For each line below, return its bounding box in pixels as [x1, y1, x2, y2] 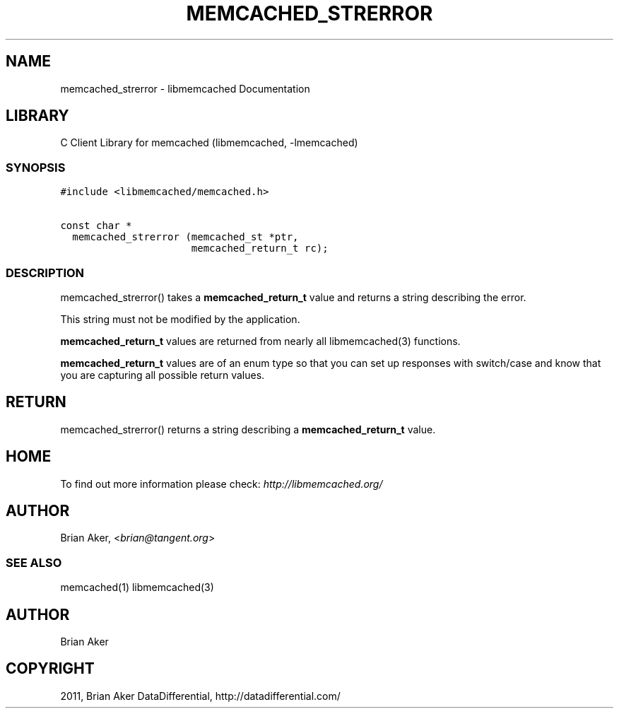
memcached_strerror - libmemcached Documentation [60, 82, 310, 95]
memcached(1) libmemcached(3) [60, 581, 214, 594]
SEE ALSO [6, 555, 62, 570]
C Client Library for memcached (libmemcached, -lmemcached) [60, 136, 358, 149]
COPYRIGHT [6, 660, 95, 678]
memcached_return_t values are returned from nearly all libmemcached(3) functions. [60, 334, 461, 347]
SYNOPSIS [6, 160, 66, 175]
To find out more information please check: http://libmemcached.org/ [60, 477, 383, 490]
